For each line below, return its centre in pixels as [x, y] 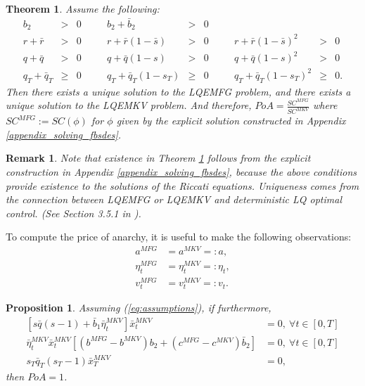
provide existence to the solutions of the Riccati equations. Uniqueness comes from [182, 185]
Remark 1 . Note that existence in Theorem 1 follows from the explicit [158, 158]
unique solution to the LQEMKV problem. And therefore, [129, 105]
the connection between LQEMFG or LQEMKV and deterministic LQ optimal [174, 199]
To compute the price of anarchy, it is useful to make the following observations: [179, 237]
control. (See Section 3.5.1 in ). [73, 213]
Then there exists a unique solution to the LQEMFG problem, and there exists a [178, 91]
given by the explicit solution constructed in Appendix [231, 121]
